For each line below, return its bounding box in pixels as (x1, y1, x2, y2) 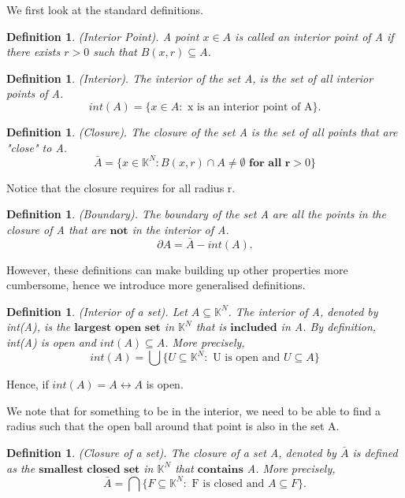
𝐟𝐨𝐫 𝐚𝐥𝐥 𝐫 (249, 157, 291, 169)
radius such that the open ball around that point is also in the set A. (6, 418, 340, 434)
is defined (352, 444, 398, 460)
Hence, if (6, 376, 49, 392)
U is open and (213, 352, 281, 364)
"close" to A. (6, 139, 68, 155)
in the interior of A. (132, 221, 229, 237)
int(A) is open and (6, 334, 96, 351)
